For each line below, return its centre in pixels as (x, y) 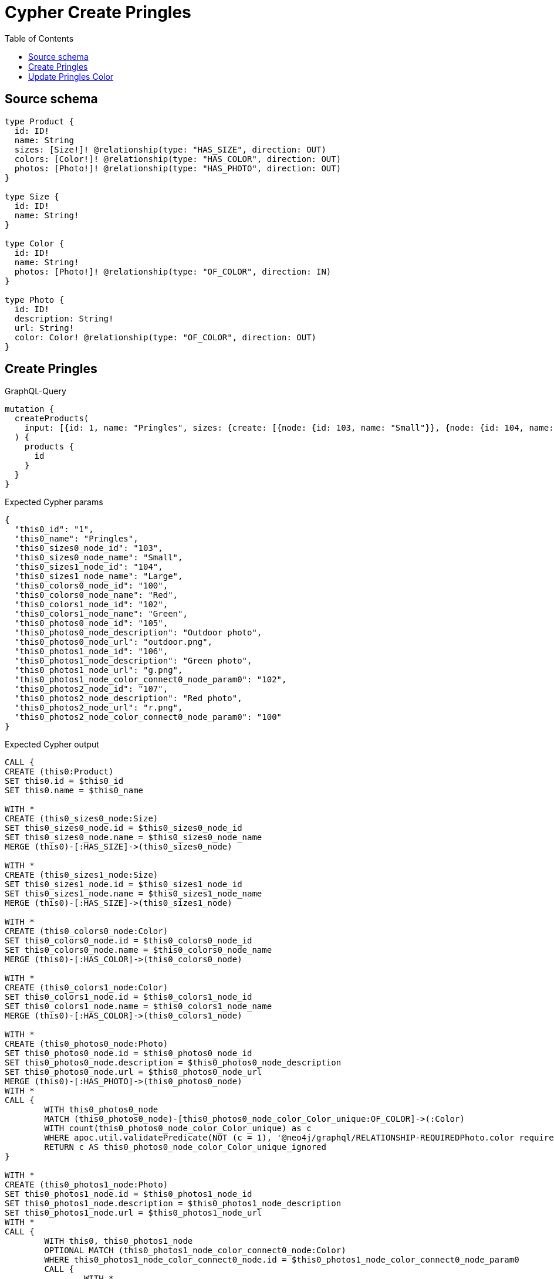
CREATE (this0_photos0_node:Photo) (87, 1044)
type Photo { (35, 300)
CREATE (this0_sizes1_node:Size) (82, 875)
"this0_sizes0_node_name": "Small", (99, 558)
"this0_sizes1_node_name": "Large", (99, 576)
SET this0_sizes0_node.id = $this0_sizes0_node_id (124, 828)
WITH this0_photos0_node (101, 1110)
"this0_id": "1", (54, 529)
